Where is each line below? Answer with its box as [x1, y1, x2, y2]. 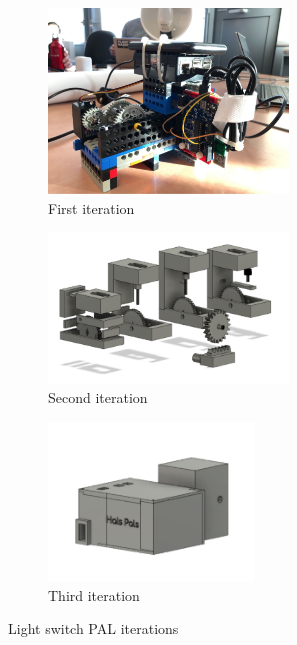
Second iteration [48, 387, 148, 408]
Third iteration [48, 584, 140, 605]
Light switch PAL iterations [8, 618, 179, 639]
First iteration [48, 197, 135, 218]
